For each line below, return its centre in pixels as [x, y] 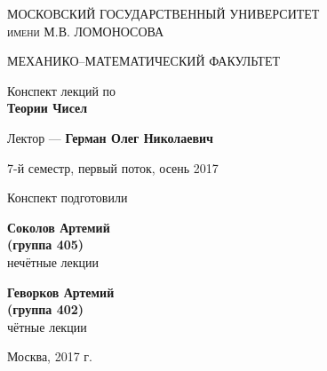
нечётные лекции [53, 261]
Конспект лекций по [62, 90]
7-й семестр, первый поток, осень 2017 [113, 167]
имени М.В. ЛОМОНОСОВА [86, 31]
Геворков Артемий [61, 292]
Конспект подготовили [68, 197]
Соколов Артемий [59, 227]
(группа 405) [46, 245]
